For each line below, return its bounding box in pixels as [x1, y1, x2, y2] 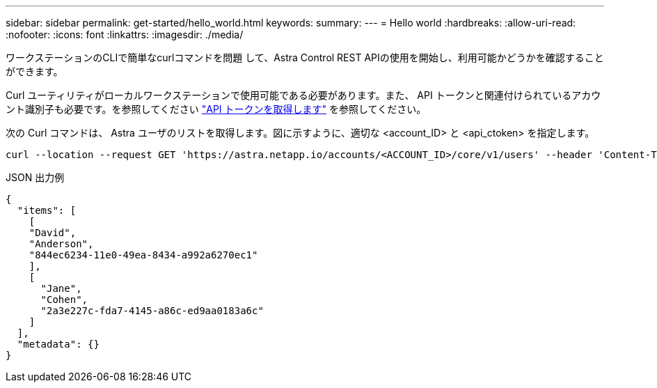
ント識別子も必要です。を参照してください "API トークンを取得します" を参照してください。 [6, 103, 427, 115]
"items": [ [17, 205, 77, 216]
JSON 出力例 [6, 171, 65, 183]
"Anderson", [29, 238, 94, 249]
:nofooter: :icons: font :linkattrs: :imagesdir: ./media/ [6, 29, 244, 40]
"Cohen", [40, 294, 88, 305]
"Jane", [40, 283, 82, 294]
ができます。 [6, 65, 63, 77]
